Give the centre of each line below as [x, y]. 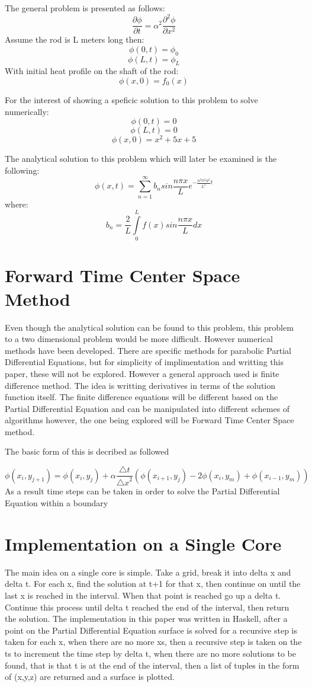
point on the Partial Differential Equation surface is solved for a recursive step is [151, 630]
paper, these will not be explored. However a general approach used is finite [142, 373]
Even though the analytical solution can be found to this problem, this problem [149, 327]
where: [17, 204]
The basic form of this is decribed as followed [87, 451]
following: [22, 170]
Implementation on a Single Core [143, 543]
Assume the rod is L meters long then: [75, 39]
